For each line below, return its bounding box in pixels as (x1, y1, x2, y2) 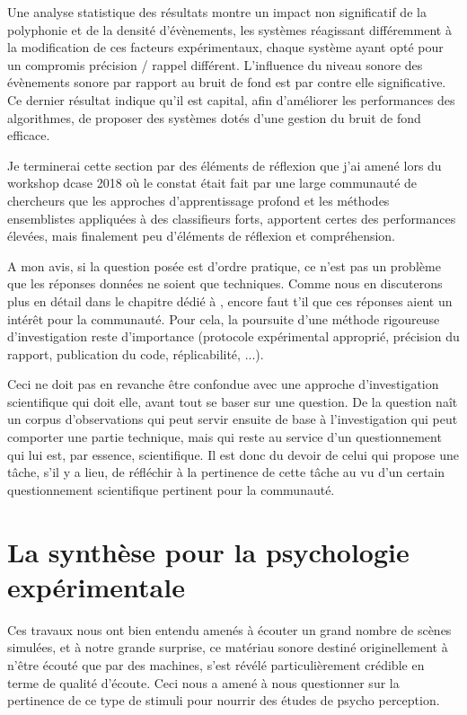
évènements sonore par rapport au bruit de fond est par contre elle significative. (7, 73, 446, 92)
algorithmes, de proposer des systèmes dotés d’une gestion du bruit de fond (7, 108, 421, 127)
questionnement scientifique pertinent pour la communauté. (7, 480, 335, 499)
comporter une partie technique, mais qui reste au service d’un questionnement (7, 428, 442, 446)
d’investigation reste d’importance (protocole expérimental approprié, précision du (7, 327, 460, 346)
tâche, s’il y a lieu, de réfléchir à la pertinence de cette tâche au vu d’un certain (7, 463, 445, 481)
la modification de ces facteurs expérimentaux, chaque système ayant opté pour (7, 38, 444, 57)
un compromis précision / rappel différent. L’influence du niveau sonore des (7, 55, 423, 74)
